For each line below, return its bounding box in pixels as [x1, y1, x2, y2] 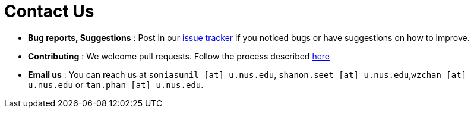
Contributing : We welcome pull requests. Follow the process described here [28, 51, 330, 61]
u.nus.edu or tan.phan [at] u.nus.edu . [28, 79, 204, 90]
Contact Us [4, 1, 94, 21]
